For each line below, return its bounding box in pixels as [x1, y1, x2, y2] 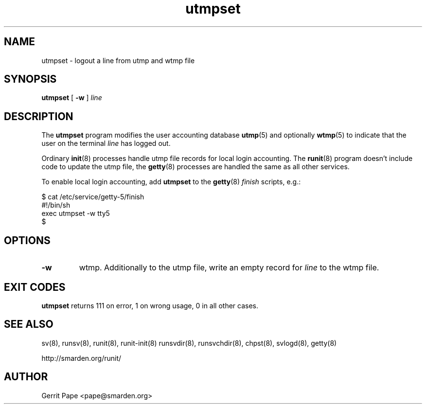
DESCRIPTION [4, 110, 73, 123]
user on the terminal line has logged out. [41, 139, 171, 148]
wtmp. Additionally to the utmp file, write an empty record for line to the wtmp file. [79, 263, 379, 273]
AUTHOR [4, 371, 48, 383]
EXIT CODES [4, 281, 66, 293]
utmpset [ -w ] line [41, 93, 102, 102]
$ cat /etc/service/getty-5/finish [41, 193, 144, 201]
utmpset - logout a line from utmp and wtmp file [41, 56, 195, 65]
